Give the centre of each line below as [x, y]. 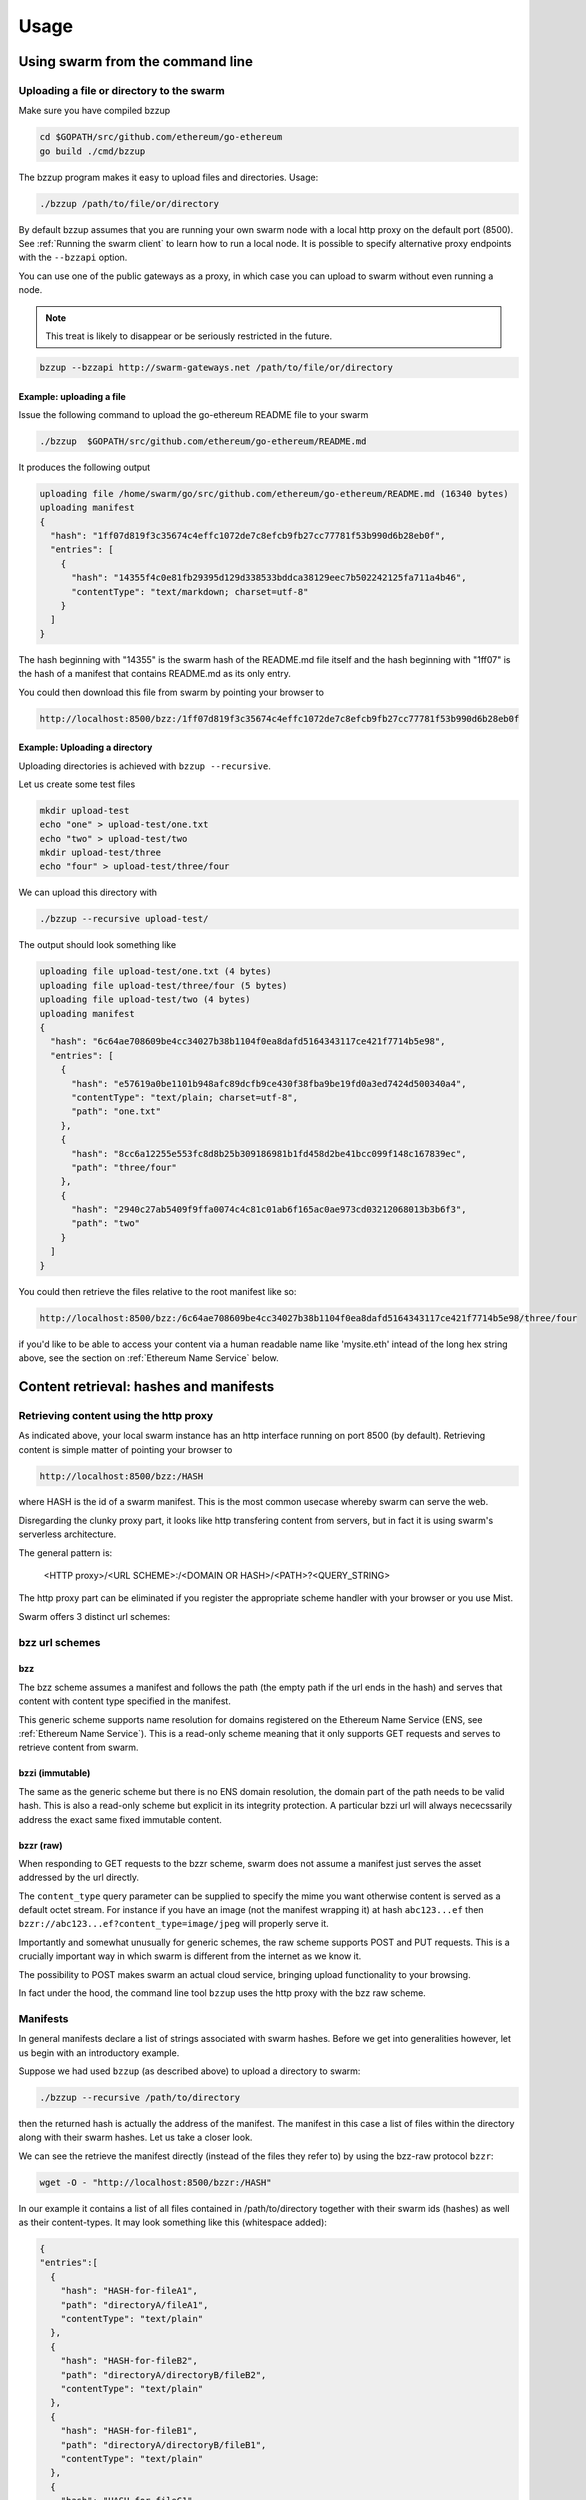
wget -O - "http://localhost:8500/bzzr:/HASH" [155, 2182]
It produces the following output [84, 467]
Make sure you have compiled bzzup [94, 111]
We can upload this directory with [88, 892]
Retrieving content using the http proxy [116, 1415]
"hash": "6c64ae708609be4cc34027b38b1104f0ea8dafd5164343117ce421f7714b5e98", [248, 1041]
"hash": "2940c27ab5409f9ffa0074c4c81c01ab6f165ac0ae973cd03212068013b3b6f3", [269, 1209]
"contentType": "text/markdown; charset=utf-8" [190, 591]
